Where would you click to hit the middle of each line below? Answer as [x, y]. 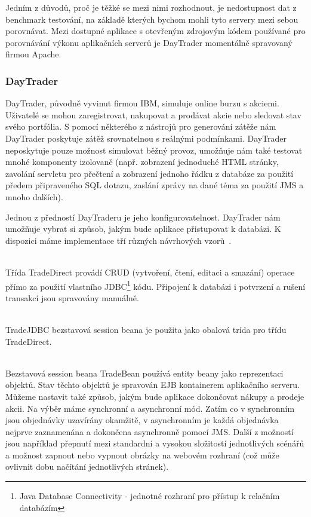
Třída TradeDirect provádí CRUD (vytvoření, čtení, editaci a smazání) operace [150, 272]
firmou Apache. [33, 54]
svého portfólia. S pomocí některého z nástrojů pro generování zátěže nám [141, 126]
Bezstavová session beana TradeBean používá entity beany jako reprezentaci [144, 373]
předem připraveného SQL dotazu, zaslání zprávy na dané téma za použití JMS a [155, 185]
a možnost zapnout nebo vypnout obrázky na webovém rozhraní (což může [142, 455]
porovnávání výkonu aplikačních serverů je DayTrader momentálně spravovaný [149, 42]
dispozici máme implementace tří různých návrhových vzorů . [118, 240]
